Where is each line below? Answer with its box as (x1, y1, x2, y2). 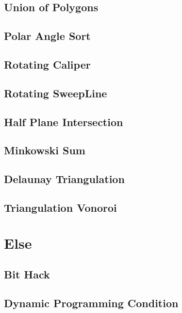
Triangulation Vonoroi (4, 200, 117, 215)
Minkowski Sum (4, 143, 85, 158)
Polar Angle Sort (4, 28, 91, 43)
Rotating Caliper (4, 56, 91, 72)
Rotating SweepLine (4, 85, 107, 100)
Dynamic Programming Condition (4, 295, 179, 310)
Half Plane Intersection (4, 114, 123, 129)
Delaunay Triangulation (4, 171, 125, 186)
